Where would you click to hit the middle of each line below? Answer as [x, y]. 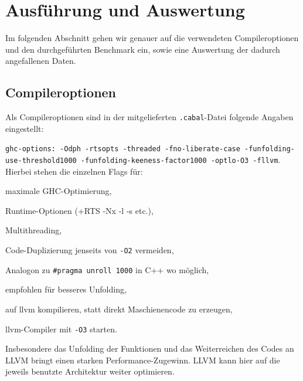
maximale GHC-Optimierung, [59, 191]
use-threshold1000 [41, 161]
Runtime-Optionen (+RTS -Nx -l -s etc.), [79, 210]
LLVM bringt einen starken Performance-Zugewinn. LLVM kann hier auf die [143, 360]
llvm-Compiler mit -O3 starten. [61, 329]
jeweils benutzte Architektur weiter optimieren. [90, 371]
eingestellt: [25, 128]
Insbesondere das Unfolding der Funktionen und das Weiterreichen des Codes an [150, 348]
